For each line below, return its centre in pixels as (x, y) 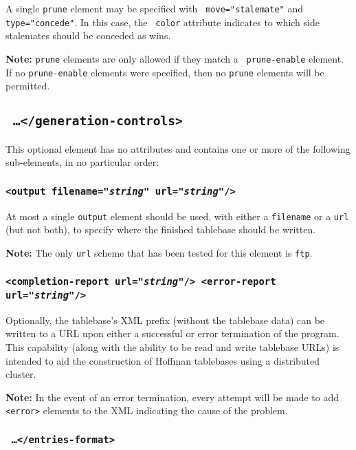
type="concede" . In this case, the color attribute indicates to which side (163, 22)
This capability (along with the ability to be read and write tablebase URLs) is (173, 346)
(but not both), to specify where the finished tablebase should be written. (161, 229)
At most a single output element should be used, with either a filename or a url (177, 216)
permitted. (28, 86)
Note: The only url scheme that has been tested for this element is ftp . (159, 252)
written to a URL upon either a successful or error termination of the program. (173, 333)
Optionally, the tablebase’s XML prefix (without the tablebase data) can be (165, 320)
